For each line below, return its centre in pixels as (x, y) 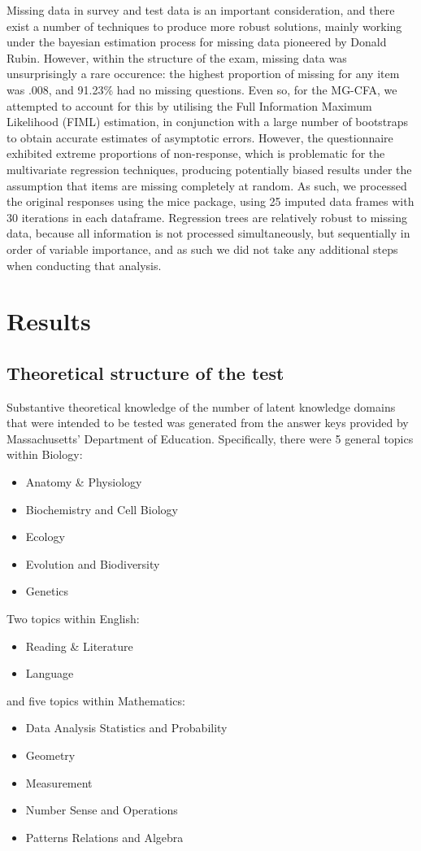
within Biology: (45, 454)
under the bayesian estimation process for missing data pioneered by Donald (197, 42)
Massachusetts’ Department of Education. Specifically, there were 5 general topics (210, 438)
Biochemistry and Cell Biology (102, 509)
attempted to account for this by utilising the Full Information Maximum (189, 105)
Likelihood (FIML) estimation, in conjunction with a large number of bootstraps (208, 122)
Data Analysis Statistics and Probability (126, 728)
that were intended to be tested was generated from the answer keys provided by (208, 423)
